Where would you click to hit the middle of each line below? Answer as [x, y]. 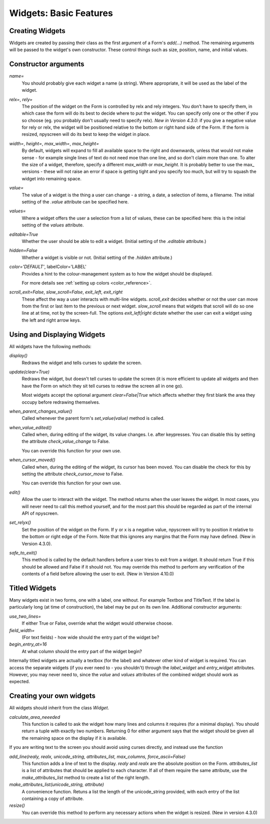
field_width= [22, 630]
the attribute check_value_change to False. [66, 441]
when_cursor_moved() [32, 460]
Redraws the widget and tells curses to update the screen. [82, 363]
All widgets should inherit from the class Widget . [59, 708]
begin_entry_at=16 [28, 644]
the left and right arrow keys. [51, 320]
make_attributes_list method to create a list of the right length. [86, 777]
